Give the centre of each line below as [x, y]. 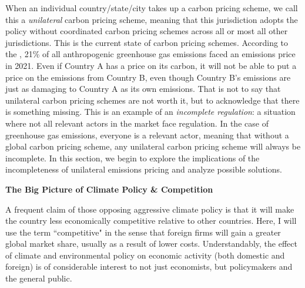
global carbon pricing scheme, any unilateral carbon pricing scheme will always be [153, 146]
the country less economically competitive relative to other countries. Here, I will [151, 221]
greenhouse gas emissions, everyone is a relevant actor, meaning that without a [147, 135]
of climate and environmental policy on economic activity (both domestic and [145, 255]
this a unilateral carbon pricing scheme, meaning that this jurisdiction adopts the [152, 19]
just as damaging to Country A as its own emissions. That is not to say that [143, 89]
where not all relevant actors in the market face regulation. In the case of [137, 123]
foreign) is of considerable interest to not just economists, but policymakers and [149, 267]
